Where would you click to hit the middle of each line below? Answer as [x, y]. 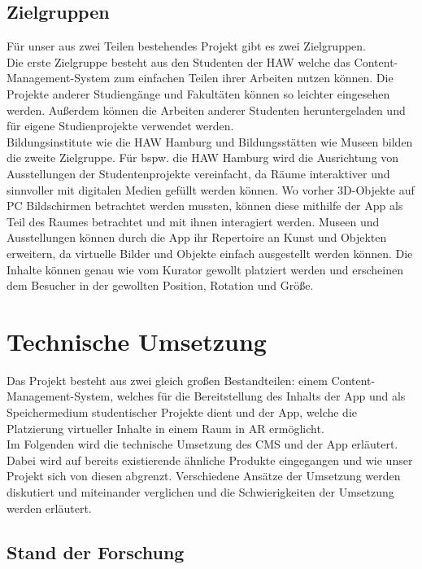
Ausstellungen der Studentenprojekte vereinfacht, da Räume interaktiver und [198, 173]
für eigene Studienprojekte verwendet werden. [120, 126]
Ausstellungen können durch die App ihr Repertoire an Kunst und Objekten [197, 237]
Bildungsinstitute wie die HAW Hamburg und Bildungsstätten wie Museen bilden [210, 141]
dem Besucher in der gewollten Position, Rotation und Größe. [160, 285]
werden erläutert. [49, 508]
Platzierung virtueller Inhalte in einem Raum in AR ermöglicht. [165, 428]
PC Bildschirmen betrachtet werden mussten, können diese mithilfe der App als [205, 206]
